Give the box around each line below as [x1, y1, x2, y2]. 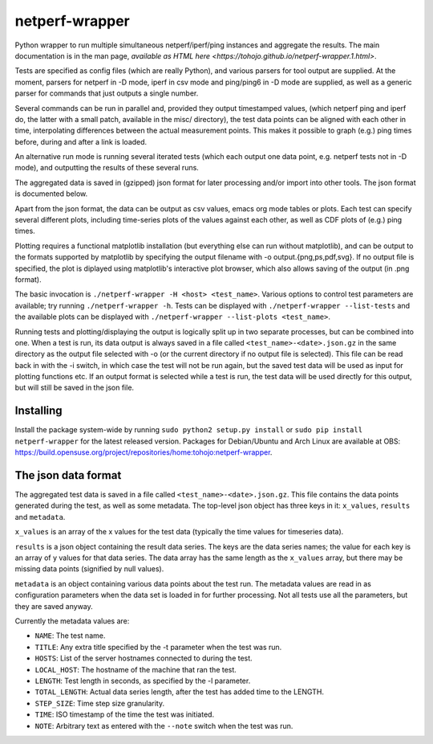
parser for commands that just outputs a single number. [14, 88, 199, 98]
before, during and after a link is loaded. [14, 137, 148, 146]
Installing [14, 404, 63, 418]
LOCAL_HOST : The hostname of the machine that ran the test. [34, 664, 237, 674]
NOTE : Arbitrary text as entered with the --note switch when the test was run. [34, 721, 293, 730]
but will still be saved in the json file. [14, 382, 135, 393]
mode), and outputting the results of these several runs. [14, 163, 200, 173]
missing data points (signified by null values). [14, 564, 164, 574]
